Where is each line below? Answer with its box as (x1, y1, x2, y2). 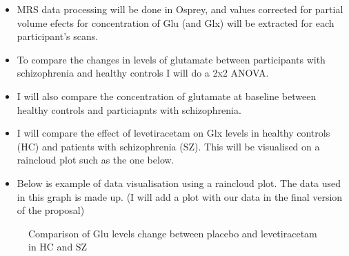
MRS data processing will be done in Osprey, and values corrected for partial (17, 2, 343, 16)
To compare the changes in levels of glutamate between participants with (17, 52, 326, 66)
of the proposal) (17, 203, 85, 217)
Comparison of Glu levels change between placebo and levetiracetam (28, 226, 317, 240)
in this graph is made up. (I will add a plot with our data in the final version (17, 189, 343, 204)
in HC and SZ (28, 239, 88, 254)
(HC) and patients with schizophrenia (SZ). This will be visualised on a (17, 139, 320, 153)
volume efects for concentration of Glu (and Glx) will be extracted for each (17, 15, 335, 30)
